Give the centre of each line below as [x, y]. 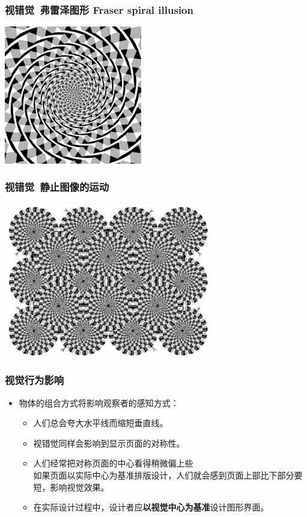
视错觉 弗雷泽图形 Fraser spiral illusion [99, 9]
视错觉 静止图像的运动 [57, 187]
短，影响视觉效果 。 [71, 487]
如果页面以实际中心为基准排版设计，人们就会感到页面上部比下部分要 [168, 475]
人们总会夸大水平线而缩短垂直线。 [101, 423]
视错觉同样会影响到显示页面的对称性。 [109, 443]
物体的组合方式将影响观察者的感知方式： [99, 402]
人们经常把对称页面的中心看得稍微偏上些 [113, 463]
